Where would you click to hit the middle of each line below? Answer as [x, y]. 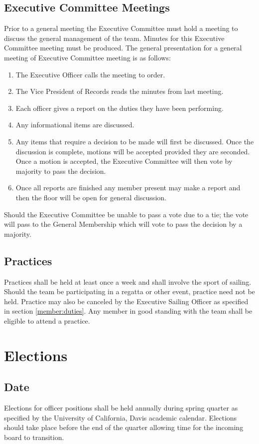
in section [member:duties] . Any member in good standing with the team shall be [128, 311]
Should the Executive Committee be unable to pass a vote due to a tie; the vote [126, 214]
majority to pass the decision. [61, 171]
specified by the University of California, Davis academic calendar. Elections [121, 417]
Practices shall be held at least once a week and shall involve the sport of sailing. [128, 281]
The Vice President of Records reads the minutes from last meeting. [120, 91]
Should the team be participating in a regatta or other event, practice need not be [129, 291]
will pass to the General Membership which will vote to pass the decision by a [123, 224]
